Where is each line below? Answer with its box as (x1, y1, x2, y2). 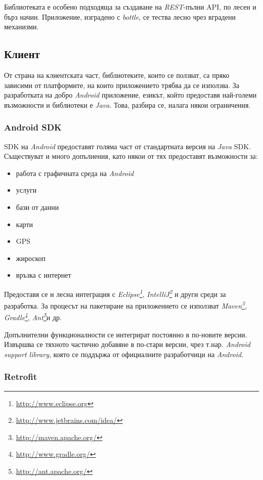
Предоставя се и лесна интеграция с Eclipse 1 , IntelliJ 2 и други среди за (4, 287, 226, 299)
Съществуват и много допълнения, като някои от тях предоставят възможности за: (4, 151, 258, 161)
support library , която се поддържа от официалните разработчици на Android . (4, 348, 244, 359)
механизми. (4, 21, 39, 32)
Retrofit (4, 370, 37, 383)
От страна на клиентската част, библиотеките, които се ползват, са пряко (4, 69, 230, 80)
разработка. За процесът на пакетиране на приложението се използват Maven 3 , (4, 299, 247, 311)
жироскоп (16, 252, 46, 263)
